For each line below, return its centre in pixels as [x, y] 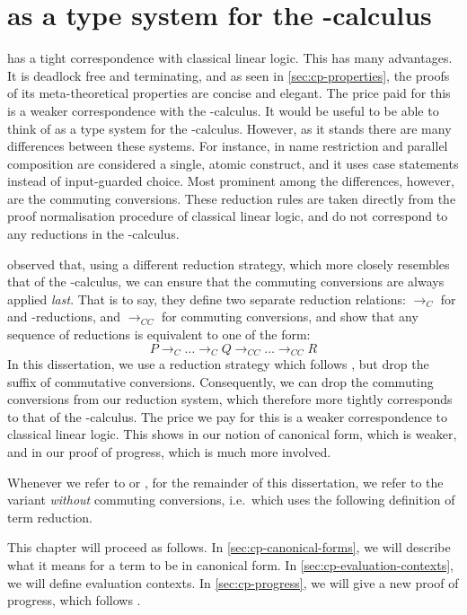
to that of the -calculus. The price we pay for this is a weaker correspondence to [228, 416]
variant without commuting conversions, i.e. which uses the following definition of [231, 500]
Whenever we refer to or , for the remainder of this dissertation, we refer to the [225, 482]
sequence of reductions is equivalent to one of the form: [159, 334]
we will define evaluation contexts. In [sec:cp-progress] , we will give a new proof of [233, 582]
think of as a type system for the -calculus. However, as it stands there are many [229, 128]
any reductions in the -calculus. [93, 234]
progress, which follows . [74, 600]
